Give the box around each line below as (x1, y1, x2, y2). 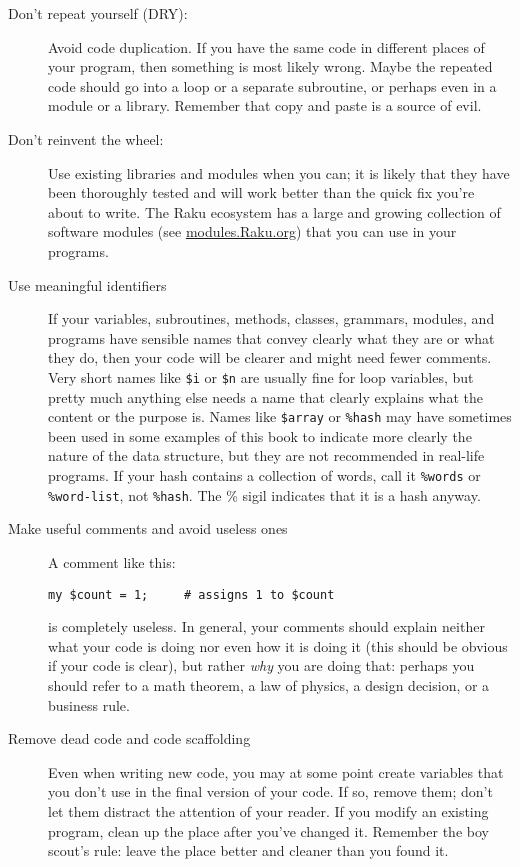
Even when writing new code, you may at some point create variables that (48, 761, 504, 782)
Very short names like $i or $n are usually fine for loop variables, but (48, 366, 474, 387)
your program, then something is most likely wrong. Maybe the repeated (48, 56, 493, 77)
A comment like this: (48, 551, 176, 572)
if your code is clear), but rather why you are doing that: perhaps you (48, 655, 475, 676)
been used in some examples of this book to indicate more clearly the (48, 425, 472, 446)
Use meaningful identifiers (8, 274, 167, 295)
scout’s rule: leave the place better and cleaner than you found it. (48, 840, 449, 861)
